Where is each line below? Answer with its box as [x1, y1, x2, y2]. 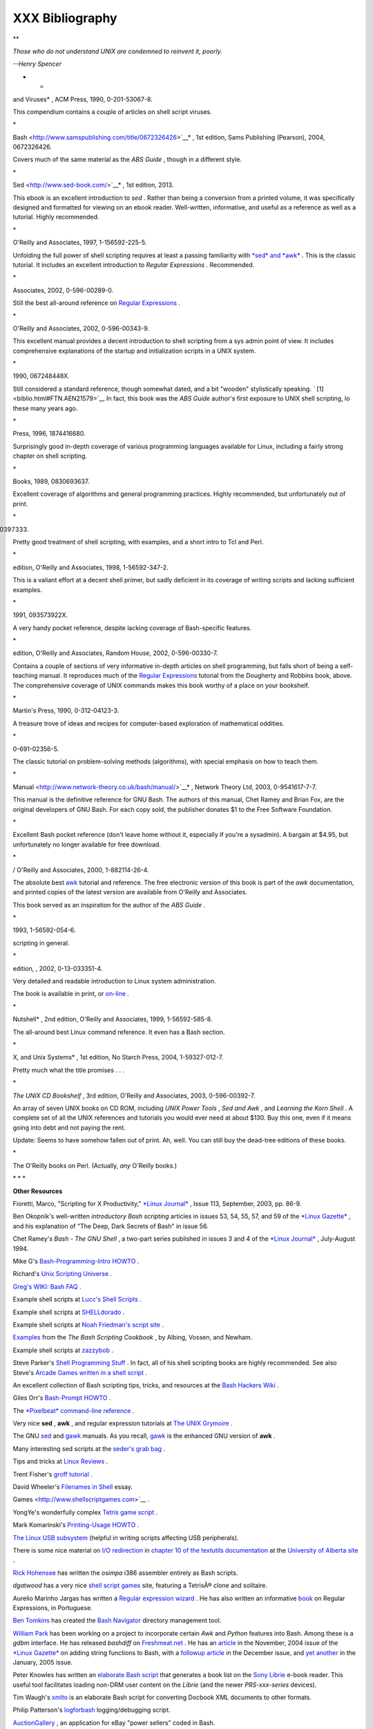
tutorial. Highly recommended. [12, 213, 99, 221]
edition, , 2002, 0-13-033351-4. [12, 964, 103, 972]
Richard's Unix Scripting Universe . [12, 1270, 113, 1278]
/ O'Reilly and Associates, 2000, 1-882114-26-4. [12, 865, 149, 874]
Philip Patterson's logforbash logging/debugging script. [12, 1705, 171, 1714]
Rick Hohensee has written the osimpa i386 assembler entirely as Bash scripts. [12, 1569, 238, 1577]
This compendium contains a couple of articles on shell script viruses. [12, 107, 212, 115]
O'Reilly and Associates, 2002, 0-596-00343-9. [12, 324, 150, 332]
